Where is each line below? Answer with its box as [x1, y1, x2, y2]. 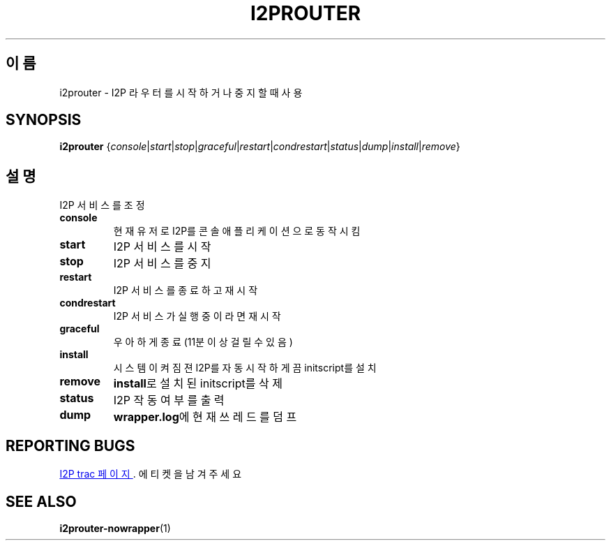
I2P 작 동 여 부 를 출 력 [113, 393, 225, 408]
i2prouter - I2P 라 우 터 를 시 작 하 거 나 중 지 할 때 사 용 [59, 86, 303, 98]
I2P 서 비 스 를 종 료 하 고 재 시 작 [113, 284, 258, 297]
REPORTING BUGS [6, 436, 135, 455]
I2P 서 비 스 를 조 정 [59, 199, 145, 212]
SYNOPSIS [6, 111, 82, 129]
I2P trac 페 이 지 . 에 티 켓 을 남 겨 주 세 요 [59, 468, 242, 480]
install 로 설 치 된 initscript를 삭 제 [113, 376, 282, 391]
